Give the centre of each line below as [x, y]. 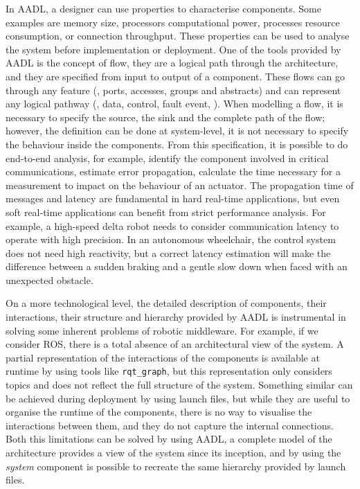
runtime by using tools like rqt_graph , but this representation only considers [169, 371]
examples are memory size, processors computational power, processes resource [173, 22]
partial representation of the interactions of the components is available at [163, 357]
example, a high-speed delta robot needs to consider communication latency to [172, 225]
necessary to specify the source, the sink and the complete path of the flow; [165, 117]
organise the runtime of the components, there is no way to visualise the [159, 412]
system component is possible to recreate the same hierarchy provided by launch [176, 466]
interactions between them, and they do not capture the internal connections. [170, 425]
